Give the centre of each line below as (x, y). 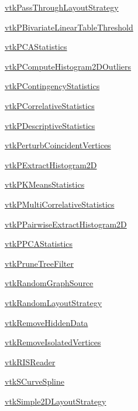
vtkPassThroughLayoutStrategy (62, 7)
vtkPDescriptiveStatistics (50, 125)
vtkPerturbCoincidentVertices (58, 145)
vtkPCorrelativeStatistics (50, 105)
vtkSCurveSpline (34, 381)
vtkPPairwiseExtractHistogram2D (66, 224)
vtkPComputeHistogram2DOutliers (68, 66)
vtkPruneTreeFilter (39, 263)
